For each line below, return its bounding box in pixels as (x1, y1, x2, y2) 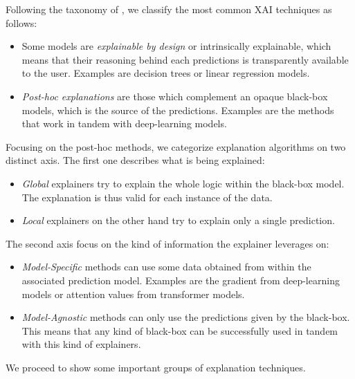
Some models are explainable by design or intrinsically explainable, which (21, 39, 331, 53)
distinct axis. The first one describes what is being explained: (6, 153, 265, 167)
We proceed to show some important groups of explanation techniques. (6, 360, 306, 374)
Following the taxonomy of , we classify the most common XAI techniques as (6, 2, 332, 16)
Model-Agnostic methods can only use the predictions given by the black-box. (21, 310, 350, 324)
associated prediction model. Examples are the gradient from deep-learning (21, 272, 340, 287)
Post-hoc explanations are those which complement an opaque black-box (21, 89, 328, 103)
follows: (6, 15, 37, 30)
